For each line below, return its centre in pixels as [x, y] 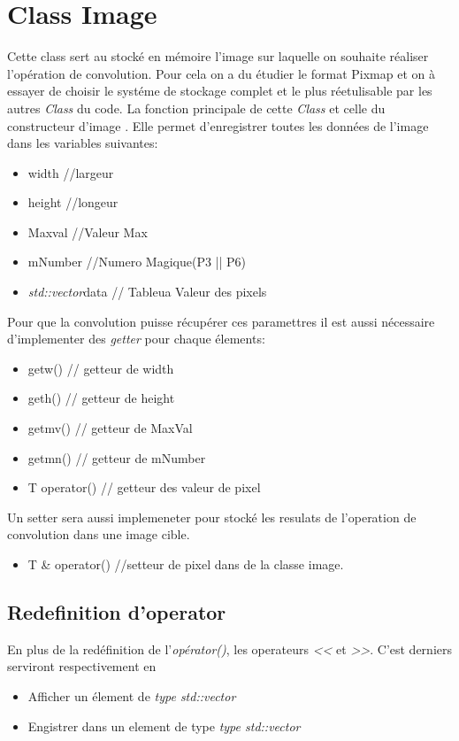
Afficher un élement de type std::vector [132, 695]
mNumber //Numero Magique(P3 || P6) [137, 262]
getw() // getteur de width [101, 368]
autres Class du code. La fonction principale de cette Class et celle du [196, 108]
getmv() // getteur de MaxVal [110, 428]
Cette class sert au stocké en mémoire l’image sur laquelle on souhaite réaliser [218, 56]
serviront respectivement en [82, 666]
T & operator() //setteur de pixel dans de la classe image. [186, 564]
